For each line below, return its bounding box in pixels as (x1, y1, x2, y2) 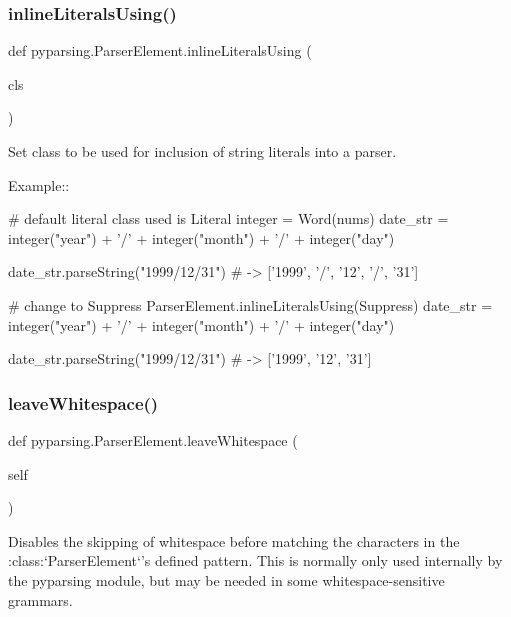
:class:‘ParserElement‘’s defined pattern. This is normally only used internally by (8, 550, 503, 571)
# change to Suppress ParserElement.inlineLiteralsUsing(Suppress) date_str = (8, 294, 493, 315)
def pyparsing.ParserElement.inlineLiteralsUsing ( (8, 40, 312, 61)
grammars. (8, 589, 73, 610)
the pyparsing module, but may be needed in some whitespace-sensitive (8, 569, 445, 590)
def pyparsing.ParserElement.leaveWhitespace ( (8, 429, 298, 450)
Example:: (8, 174, 70, 195)
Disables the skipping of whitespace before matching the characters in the (8, 530, 460, 551)
